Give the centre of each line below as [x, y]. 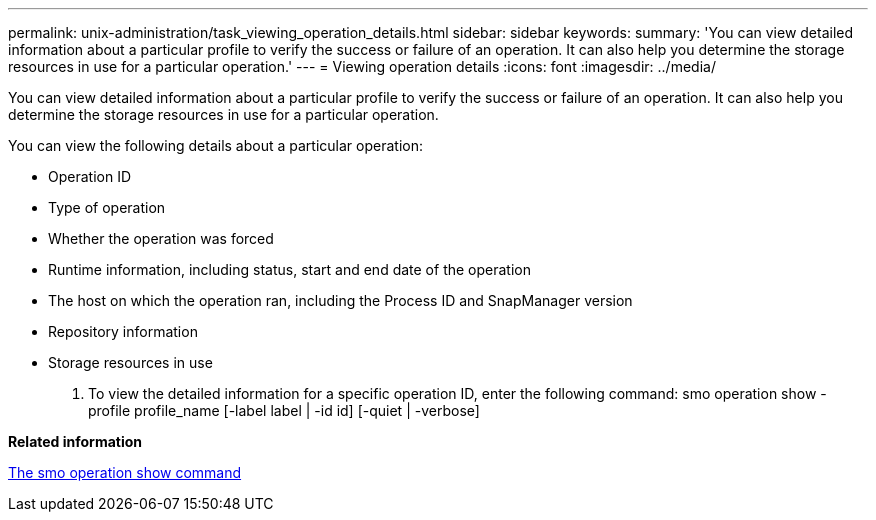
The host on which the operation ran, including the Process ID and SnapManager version [340, 300]
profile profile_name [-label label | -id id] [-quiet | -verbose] [284, 410]
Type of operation [107, 207]
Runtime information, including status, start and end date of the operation [289, 269]
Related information [75, 441]
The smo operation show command [125, 472]
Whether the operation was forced [161, 238]
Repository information [123, 331]
